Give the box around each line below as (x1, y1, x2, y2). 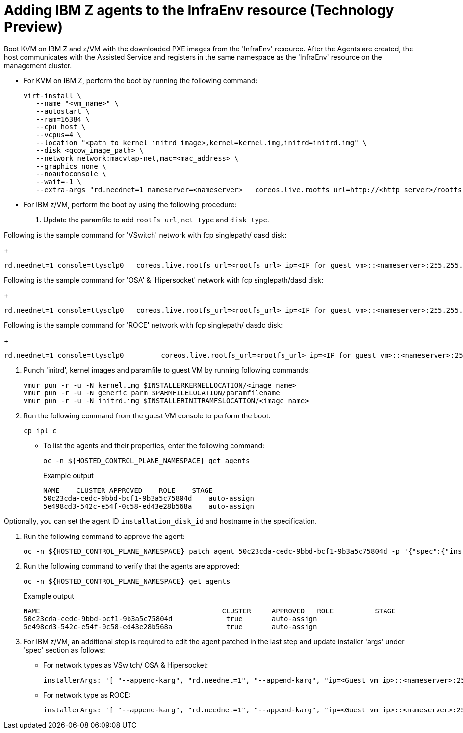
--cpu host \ (36, 122, 86, 131)
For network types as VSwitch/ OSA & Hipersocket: (43, 660, 208, 669)
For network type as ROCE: (43, 690, 131, 699)
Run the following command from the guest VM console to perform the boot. (24, 411, 271, 420)
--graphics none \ (36, 162, 106, 170)
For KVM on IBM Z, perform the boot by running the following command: (24, 76, 257, 85)
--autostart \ (36, 107, 90, 115)
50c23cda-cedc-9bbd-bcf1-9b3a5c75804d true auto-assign (24, 614, 317, 623)
